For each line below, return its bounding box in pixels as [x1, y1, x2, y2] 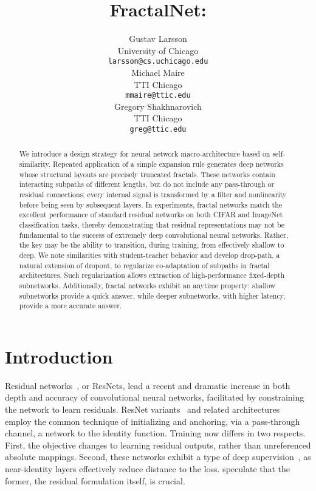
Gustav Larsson [129, 32, 187, 45]
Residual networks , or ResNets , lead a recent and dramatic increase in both [5, 379, 290, 391]
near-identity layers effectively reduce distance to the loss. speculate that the [5, 462, 290, 475]
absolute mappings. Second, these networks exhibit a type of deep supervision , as [5, 450, 311, 463]
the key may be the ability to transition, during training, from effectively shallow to [19, 240, 284, 250]
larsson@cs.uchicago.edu [108, 57, 208, 66]
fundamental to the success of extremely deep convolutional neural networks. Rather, [19, 229, 288, 240]
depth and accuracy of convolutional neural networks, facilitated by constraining [5, 391, 304, 404]
